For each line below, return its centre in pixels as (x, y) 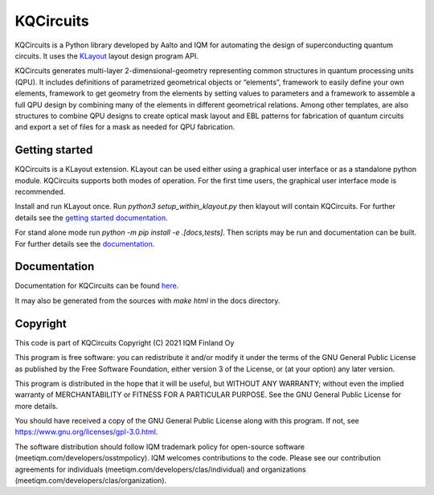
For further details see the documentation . (85, 243)
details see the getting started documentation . (91, 218)
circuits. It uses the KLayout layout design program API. (106, 55)
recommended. (40, 191)
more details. (37, 406)
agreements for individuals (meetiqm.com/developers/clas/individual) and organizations (161, 469)
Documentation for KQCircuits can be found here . (97, 286)
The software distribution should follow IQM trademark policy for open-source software (160, 447)
